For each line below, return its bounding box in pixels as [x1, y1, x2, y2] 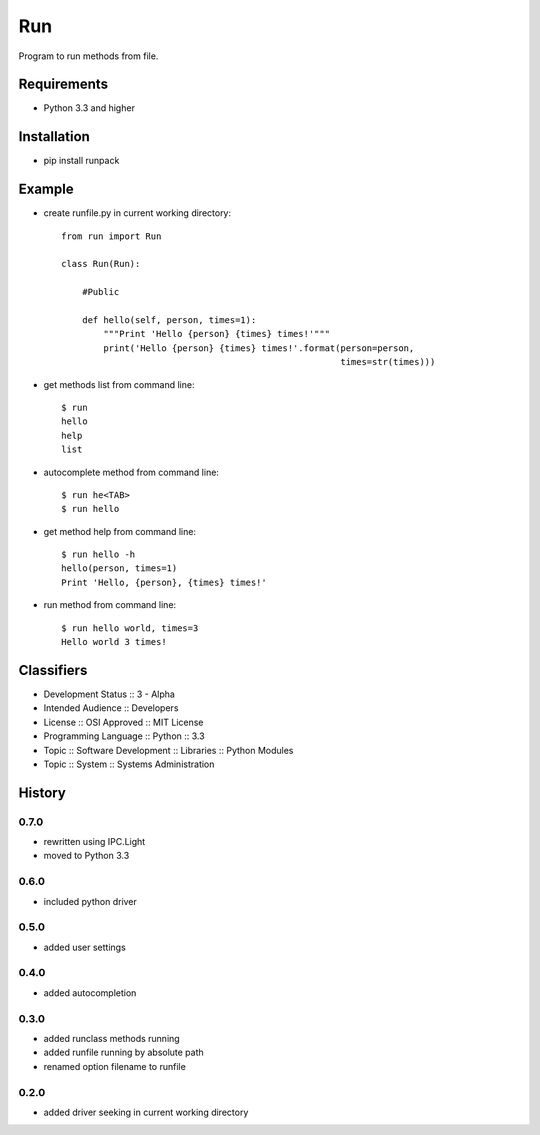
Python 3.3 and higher [43, 102, 135, 114]
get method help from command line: [43, 525, 197, 537]
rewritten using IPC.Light [43, 836, 146, 848]
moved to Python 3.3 [43, 850, 130, 862]
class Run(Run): [61, 258, 141, 270]
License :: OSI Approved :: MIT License [43, 716, 204, 728]
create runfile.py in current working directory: [43, 207, 232, 219]
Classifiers [18, 661, 88, 679]
